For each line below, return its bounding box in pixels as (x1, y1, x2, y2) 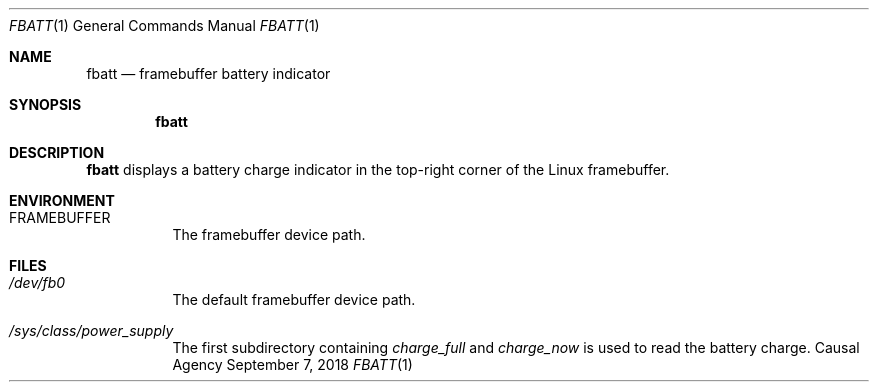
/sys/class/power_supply (9, 322, 174, 339)
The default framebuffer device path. (172, 291, 416, 308)
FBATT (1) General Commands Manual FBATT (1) (9, 17, 320, 34)
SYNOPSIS (9, 96, 82, 113)
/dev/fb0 (9, 274, 66, 291)
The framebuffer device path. (172, 226, 366, 243)
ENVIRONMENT (9, 192, 115, 209)
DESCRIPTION (9, 144, 105, 161)
